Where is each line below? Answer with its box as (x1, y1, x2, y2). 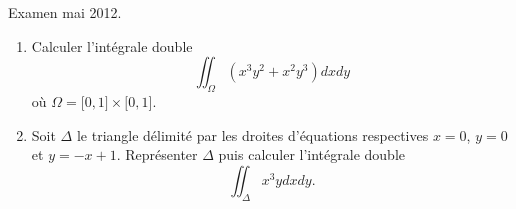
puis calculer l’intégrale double (218, 144, 405, 165)
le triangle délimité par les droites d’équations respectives (76, 124, 429, 145)
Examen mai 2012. (8, 2, 122, 22)
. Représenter (116, 144, 198, 165)
